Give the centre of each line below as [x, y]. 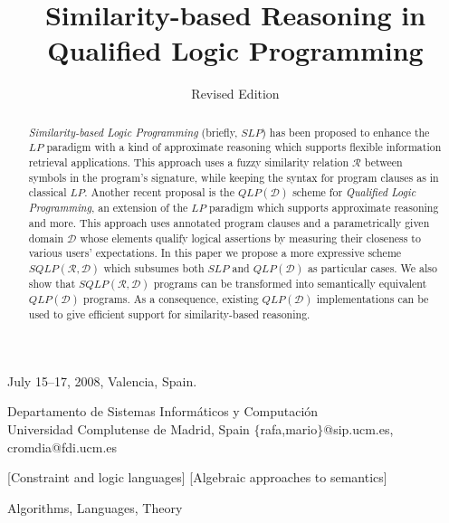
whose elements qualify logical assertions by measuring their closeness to [250, 238]
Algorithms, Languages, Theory [95, 507]
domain [46, 238]
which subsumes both [154, 267]
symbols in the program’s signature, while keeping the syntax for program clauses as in [234, 177]
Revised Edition [235, 94]
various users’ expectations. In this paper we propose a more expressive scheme [215, 253]
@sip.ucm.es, [358, 428]
